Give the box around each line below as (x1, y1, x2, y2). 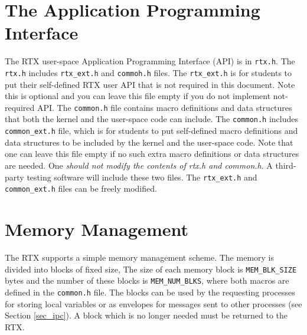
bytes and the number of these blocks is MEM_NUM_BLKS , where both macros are (5, 274, 289, 287)
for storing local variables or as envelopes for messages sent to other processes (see (5, 297, 302, 310)
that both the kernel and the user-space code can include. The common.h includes (5, 113, 299, 125)
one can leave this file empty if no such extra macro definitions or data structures (5, 147, 299, 160)
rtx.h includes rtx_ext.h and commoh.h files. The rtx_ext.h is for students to (5, 66, 292, 78)
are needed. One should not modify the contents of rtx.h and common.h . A (5, 159, 273, 171)
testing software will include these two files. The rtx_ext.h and (27, 170, 257, 183)
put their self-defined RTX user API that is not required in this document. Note (5, 78, 295, 90)
